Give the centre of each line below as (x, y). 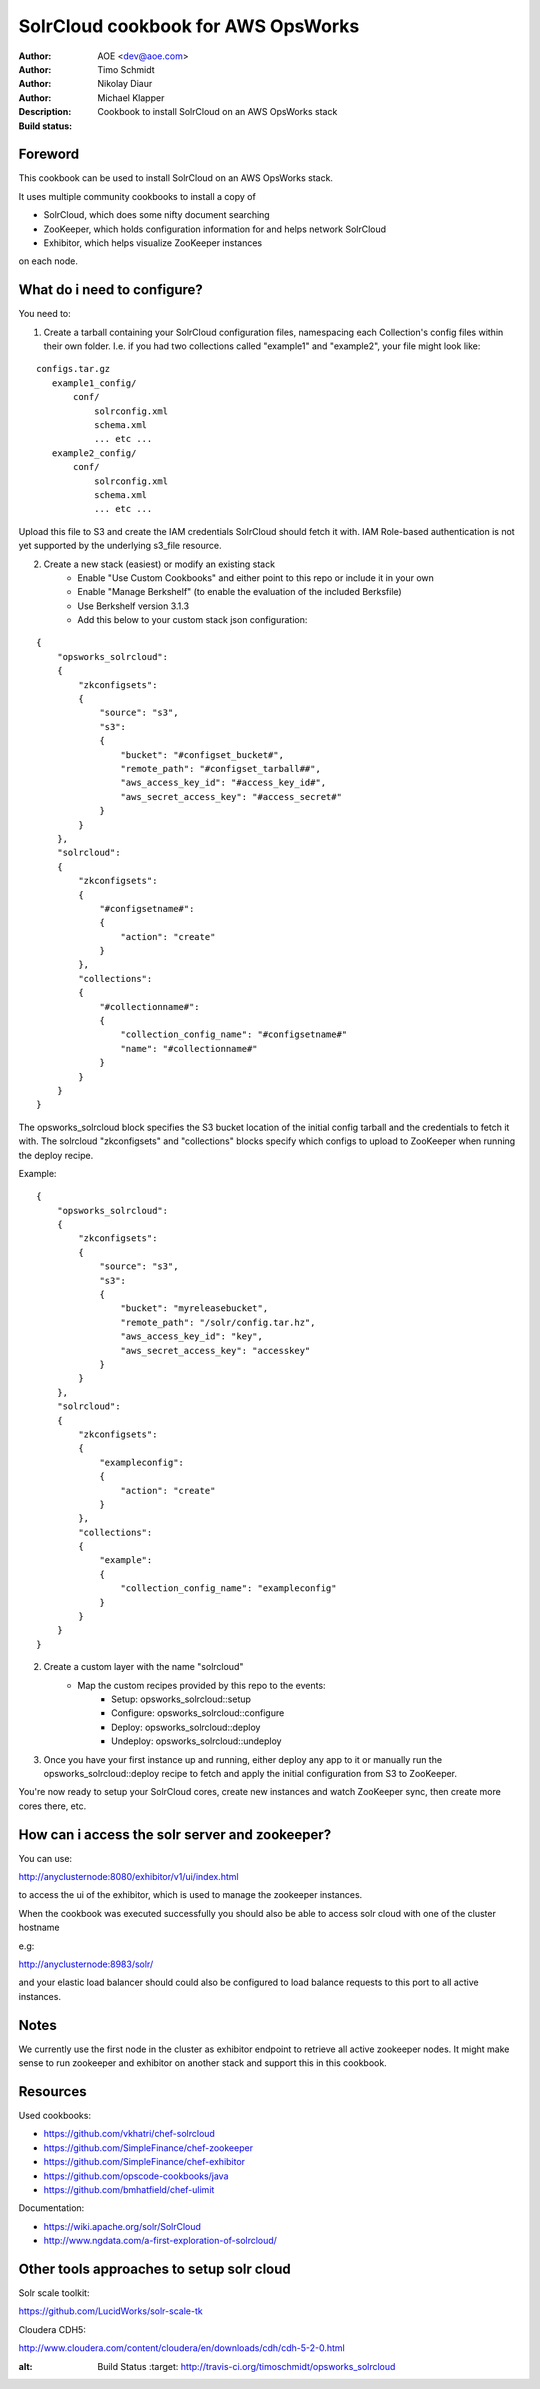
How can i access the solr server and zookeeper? (175, 1834)
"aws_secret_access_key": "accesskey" (215, 1350)
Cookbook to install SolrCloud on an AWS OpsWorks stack (217, 112)
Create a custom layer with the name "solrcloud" (143, 1667)
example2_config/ (94, 453)
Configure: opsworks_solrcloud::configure (198, 1713)
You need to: (45, 314)
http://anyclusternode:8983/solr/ (86, 1964)
